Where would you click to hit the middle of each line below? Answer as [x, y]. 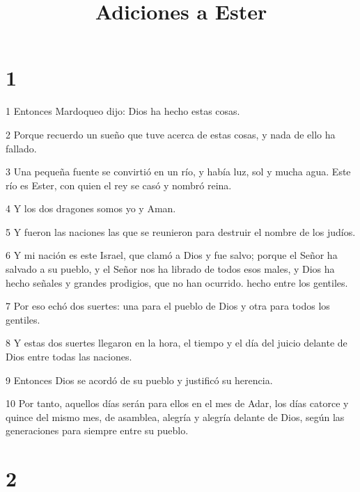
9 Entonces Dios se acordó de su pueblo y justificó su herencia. [139, 380]
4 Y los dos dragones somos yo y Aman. [91, 208]
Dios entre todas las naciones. [69, 357]
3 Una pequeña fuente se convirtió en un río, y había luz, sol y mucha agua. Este [178, 172]
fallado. [21, 148]
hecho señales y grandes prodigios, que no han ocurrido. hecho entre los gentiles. [177, 282]
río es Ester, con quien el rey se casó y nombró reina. [119, 185]
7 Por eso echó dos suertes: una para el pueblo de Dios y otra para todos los [168, 306]
